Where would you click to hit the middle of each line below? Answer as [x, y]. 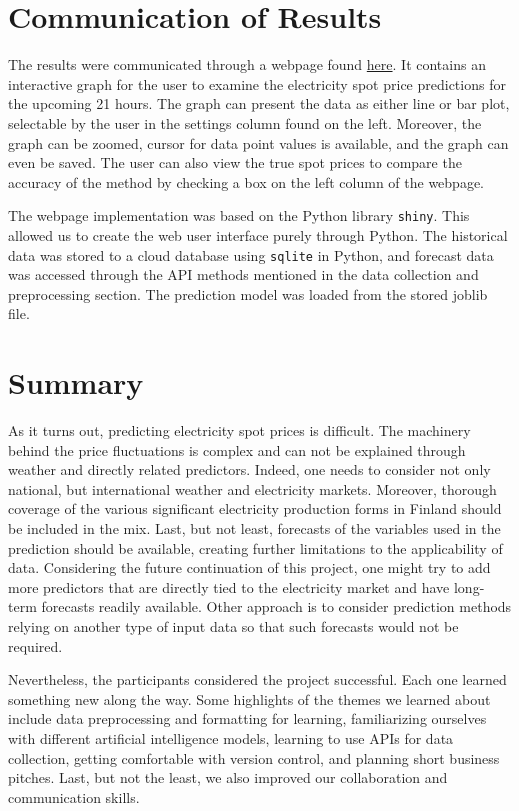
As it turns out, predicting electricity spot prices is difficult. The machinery [239, 430]
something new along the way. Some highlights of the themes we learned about [249, 698]
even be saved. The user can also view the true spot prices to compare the [235, 162]
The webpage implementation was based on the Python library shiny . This [239, 215]
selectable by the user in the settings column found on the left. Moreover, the [245, 122]
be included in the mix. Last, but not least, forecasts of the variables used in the [254, 528]
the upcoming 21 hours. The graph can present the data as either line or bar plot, [259, 103]
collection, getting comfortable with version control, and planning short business [254, 757]
